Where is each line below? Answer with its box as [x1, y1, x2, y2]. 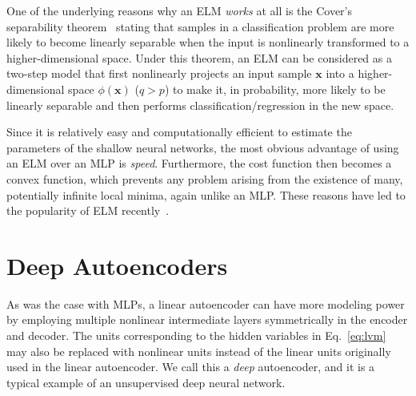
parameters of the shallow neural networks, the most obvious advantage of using [6, 139, 399, 156]
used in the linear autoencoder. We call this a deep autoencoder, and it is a [6, 358, 375, 375]
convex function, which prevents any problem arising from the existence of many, [6, 170, 403, 187]
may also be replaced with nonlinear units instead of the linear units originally [6, 342, 391, 359]
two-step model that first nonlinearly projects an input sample [6, 65, 312, 82]
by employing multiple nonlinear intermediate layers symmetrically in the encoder [6, 311, 408, 328]
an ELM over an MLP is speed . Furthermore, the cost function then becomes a [6, 155, 392, 172]
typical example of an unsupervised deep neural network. [6, 374, 286, 390]
